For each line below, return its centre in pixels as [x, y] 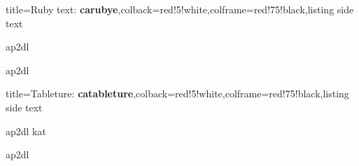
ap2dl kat [26, 131]
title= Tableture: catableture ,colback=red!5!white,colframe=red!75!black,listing [177, 94]
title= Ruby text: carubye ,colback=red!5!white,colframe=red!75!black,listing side [180, 9]
